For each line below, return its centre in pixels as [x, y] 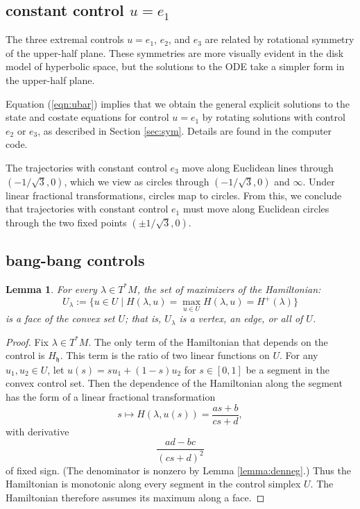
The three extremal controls [65, 39]
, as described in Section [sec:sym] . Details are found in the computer [185, 130]
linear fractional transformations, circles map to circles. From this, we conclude [174, 195]
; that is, [143, 318]
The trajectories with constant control [86, 167]
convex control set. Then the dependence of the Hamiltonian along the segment [174, 383]
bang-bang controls [75, 260]
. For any [299, 355]
